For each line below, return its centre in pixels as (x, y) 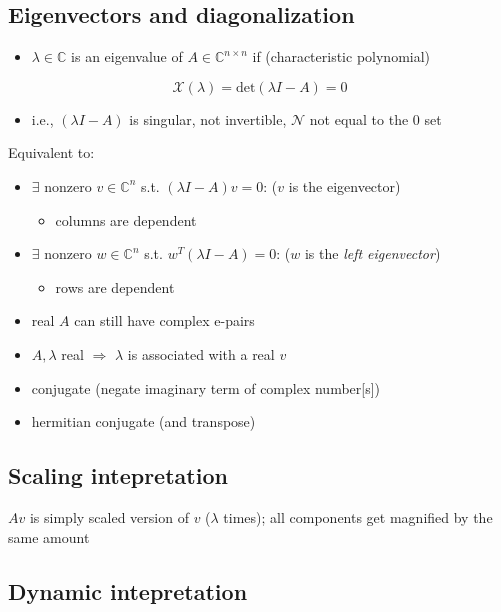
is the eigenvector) (344, 185)
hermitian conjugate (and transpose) (143, 421)
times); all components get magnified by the (358, 516)
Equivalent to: (51, 152)
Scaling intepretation (118, 475)
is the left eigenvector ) (372, 253)
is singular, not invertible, (208, 118)
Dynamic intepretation (128, 590)
